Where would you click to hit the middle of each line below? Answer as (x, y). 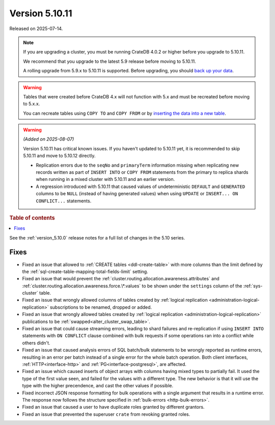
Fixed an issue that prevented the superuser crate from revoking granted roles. (106, 414)
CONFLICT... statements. (64, 201)
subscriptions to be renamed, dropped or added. (101, 307)
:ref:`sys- (253, 286)
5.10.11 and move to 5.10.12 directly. (59, 156)
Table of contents (32, 218)
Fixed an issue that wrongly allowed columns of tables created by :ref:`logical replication (115, 300)
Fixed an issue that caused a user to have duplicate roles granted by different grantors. (113, 407)
